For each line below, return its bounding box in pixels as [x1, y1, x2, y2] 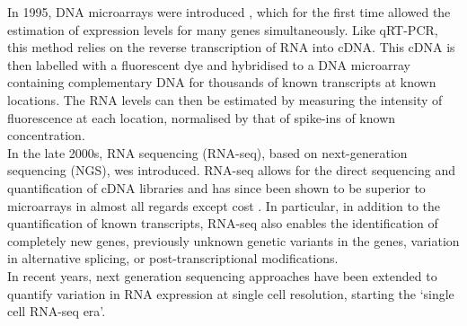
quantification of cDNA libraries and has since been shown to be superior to [7, 178, 426, 197]
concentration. [7, 126, 85, 145]
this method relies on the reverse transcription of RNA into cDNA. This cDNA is [7, 38, 455, 57]
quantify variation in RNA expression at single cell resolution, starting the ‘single [7, 284, 454, 303]
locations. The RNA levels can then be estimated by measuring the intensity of [7, 90, 443, 109]
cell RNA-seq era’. [7, 302, 106, 321]
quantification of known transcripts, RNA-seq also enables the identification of [7, 214, 438, 233]
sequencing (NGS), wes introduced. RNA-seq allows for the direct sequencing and [7, 161, 455, 180]
